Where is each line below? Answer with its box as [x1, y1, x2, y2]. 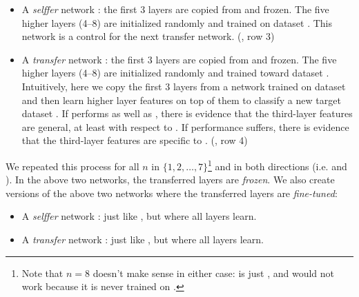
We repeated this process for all [6, 158, 139, 173]
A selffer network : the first [21, 2, 137, 16]
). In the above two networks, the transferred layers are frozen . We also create [6, 172, 335, 187]
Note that [21, 265, 64, 280]
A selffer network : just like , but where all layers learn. [21, 209, 257, 223]
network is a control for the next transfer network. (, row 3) [21, 29, 275, 43]
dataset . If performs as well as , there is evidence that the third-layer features [21, 106, 353, 121]
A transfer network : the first [21, 52, 145, 66]
